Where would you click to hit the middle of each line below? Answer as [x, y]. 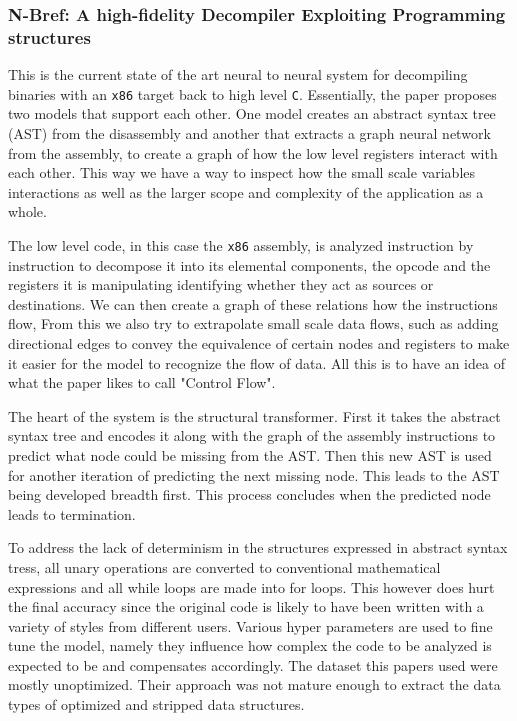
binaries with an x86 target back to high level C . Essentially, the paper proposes [252, 93]
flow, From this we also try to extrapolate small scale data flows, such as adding [253, 323]
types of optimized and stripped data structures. [156, 704]
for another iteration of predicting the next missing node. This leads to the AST [254, 474]
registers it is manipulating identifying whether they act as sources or [221, 284]
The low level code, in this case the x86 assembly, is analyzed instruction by [241, 244]
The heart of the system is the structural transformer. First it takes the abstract [254, 415]
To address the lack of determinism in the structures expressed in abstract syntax [258, 547]
